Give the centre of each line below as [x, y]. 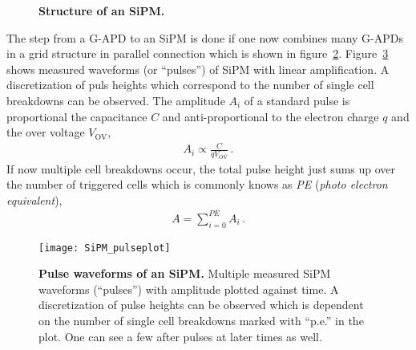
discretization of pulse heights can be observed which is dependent [201, 305]
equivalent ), [34, 199]
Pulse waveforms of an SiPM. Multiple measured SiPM [185, 273]
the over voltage [46, 132]
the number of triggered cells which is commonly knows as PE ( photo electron [197, 184]
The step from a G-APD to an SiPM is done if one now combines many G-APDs [205, 37]
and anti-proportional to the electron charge [271, 116]
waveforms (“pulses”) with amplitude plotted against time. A [189, 289]
